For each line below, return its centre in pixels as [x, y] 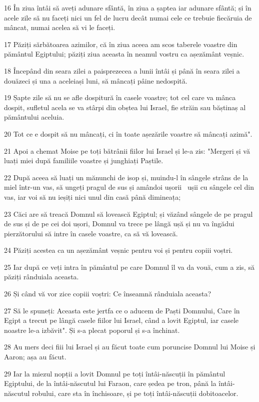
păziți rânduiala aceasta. [41, 277]
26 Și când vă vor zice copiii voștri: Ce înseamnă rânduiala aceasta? [108, 294]
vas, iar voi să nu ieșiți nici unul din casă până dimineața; [92, 196]
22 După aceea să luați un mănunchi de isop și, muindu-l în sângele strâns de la [126, 177]
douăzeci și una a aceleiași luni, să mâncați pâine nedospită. [96, 80]
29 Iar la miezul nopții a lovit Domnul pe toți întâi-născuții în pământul [115, 373]
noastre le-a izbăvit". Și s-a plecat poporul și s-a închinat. [92, 330]
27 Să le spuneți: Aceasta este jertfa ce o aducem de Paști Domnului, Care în [122, 310]
